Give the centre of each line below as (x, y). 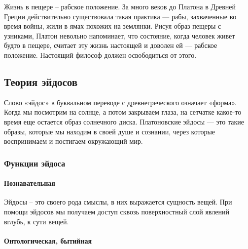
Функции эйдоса (35, 163)
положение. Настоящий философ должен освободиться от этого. (100, 55)
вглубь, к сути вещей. (36, 221)
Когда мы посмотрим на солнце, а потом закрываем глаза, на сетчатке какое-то (123, 112)
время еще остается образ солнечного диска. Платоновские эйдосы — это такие (124, 121)
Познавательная (30, 183)
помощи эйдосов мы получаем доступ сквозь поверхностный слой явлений (117, 211)
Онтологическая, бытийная (48, 240)
